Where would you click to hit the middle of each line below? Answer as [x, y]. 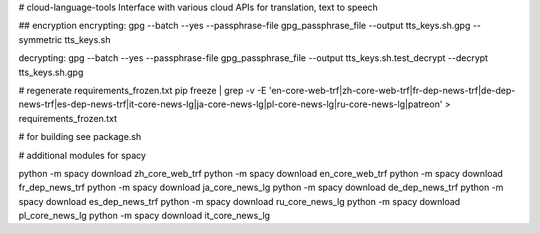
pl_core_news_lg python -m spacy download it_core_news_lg [144, 216]
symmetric [40, 39]
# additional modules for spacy [82, 155]
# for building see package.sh [80, 137]
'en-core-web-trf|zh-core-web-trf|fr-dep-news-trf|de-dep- [392, 90]
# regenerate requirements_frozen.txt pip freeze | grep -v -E [142, 90]
